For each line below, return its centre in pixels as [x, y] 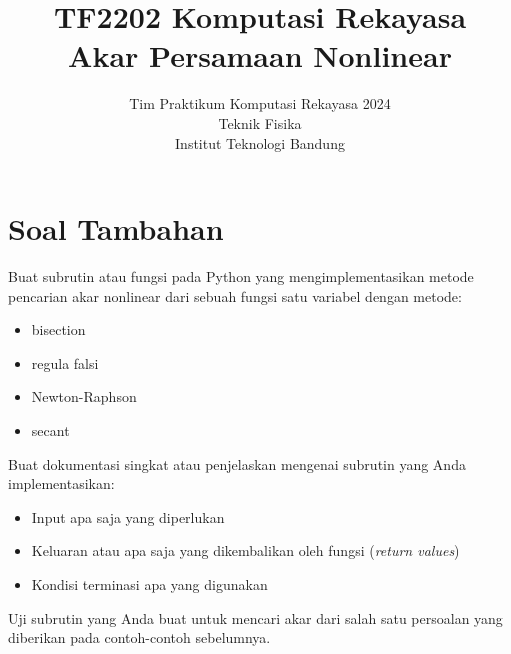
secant [50, 430]
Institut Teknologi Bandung [260, 142]
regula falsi [65, 362]
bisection [58, 329]
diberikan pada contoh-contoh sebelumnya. [139, 637]
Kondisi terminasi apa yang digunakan [149, 583]
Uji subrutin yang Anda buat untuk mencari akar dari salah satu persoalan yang [255, 617]
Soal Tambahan [116, 228]
